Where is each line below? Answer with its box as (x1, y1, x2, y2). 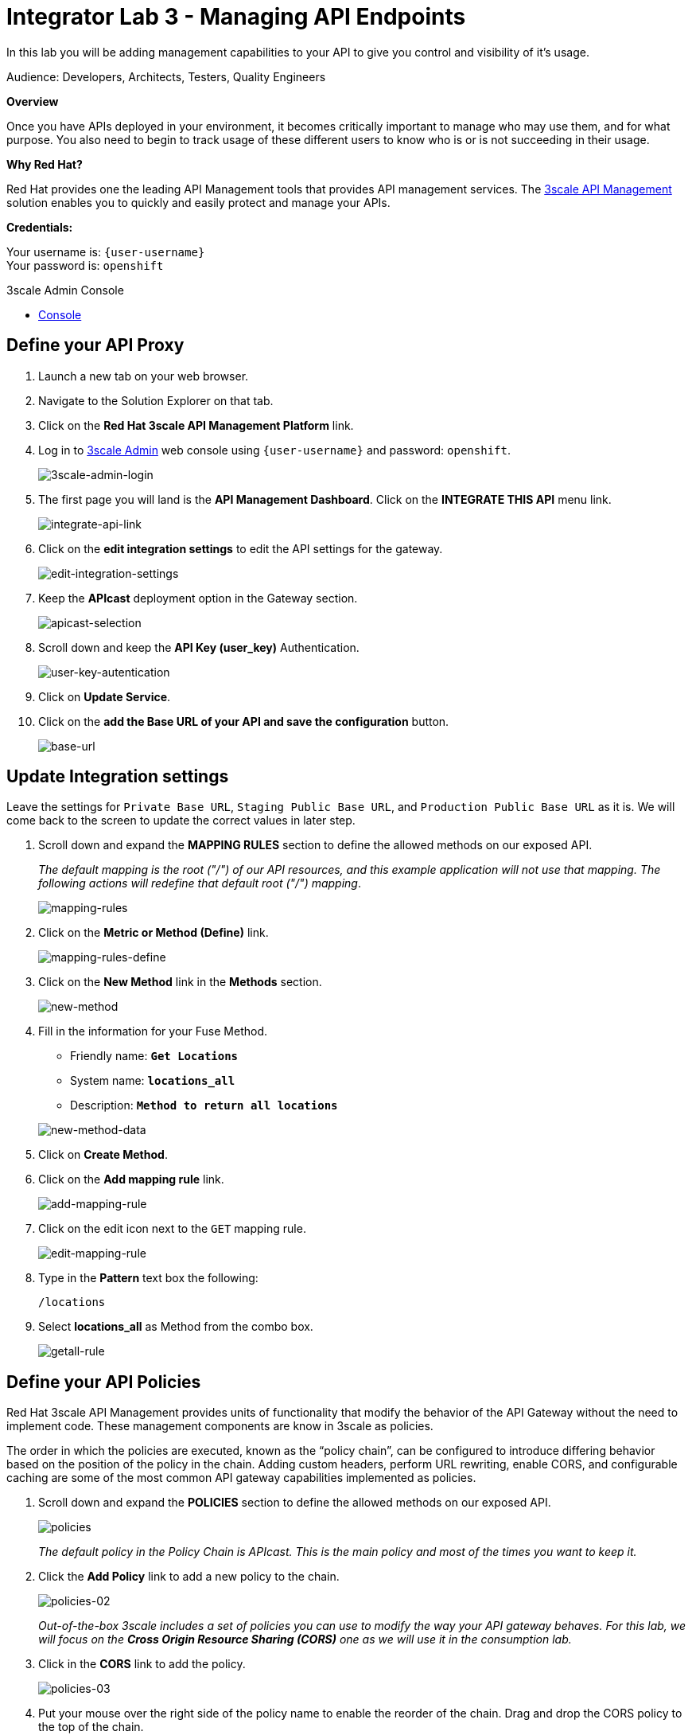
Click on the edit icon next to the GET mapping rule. (38, 1222, 306, 1236)
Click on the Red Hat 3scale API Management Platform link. (38, 418, 354, 432)
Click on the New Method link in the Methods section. (38, 975, 322, 989)
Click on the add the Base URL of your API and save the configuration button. (38, 714, 449, 728)
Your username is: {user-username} (6, 244, 205, 259)
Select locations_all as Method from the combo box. (38, 1320, 313, 1334)
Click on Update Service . (38, 689, 171, 704)
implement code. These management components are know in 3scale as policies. (6, 1419, 433, 1433)
